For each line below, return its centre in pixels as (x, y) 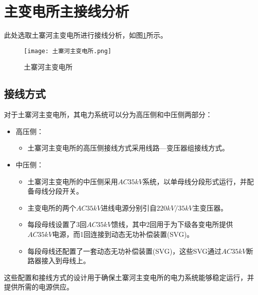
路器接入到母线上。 (59, 260)
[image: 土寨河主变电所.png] (68, 51)
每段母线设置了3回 (57, 224)
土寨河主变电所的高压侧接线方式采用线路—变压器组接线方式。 (128, 148)
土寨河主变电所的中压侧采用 (73, 181)
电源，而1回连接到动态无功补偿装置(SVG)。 (123, 234)
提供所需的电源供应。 (39, 287)
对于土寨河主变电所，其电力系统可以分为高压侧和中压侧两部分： (108, 114)
